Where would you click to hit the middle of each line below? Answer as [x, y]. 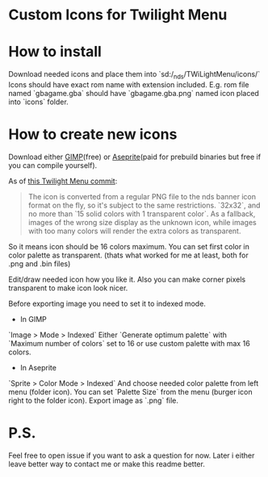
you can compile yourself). [53, 165]
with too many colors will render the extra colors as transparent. [134, 231]
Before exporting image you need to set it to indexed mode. [107, 303]
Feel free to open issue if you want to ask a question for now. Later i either [132, 455]
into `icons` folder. [38, 102]
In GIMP [33, 319]
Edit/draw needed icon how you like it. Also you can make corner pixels [127, 279]
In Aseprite [38, 367]
